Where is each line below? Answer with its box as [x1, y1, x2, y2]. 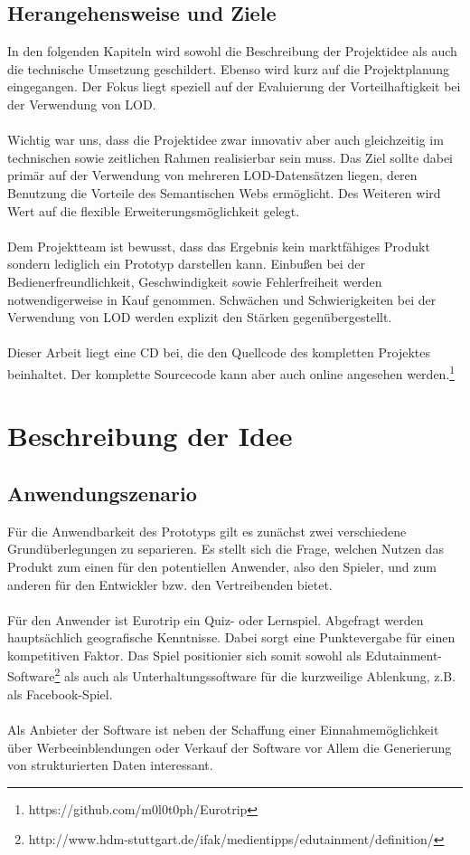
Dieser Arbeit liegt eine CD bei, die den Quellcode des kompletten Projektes [7, 343, 430, 362]
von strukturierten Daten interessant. [7, 755, 213, 774]
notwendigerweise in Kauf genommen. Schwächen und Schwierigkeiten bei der [7, 290, 437, 309]
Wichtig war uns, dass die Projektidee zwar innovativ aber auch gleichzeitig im [7, 130, 444, 149]
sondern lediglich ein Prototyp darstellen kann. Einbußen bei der [7, 254, 365, 273]
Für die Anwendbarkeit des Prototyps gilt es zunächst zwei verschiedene [7, 521, 407, 540]
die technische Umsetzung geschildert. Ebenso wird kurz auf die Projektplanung [7, 59, 449, 78]
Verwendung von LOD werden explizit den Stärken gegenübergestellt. [7, 308, 392, 327]
